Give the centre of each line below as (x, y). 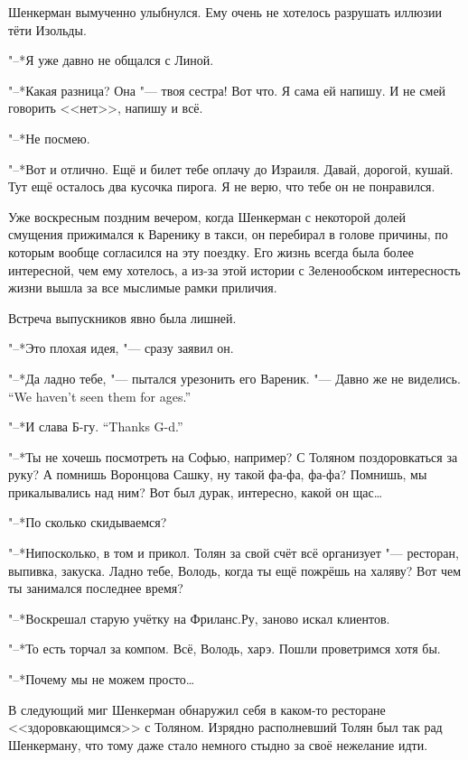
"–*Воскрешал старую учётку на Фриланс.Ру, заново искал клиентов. (199, 618)
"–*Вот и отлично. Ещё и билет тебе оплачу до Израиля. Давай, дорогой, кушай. (231, 168)
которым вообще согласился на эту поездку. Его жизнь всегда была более (211, 251)
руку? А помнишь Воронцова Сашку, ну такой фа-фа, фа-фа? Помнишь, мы (218, 474)
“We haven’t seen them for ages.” (99, 396)
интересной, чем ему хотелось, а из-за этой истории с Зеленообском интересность (234, 269)
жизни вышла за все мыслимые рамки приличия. (143, 287)
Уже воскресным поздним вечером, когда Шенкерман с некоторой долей (207, 216)
